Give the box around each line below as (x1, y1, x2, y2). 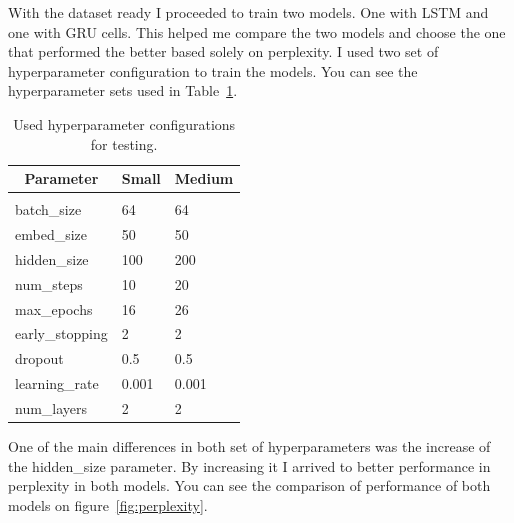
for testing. (90, 133, 158, 154)
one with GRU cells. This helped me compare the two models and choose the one (8, 21, 506, 42)
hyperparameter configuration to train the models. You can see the (8, 60, 418, 81)
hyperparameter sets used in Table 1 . (8, 80, 238, 101)
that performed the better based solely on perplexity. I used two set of (8, 41, 439, 62)
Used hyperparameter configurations (13, 113, 236, 134)
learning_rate (15, 373, 99, 394)
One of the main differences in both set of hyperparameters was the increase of (8, 436, 491, 457)
